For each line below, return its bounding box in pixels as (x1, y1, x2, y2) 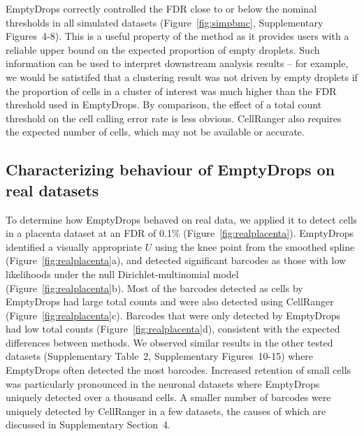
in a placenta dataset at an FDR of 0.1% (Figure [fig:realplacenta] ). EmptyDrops (6, 226, 354, 240)
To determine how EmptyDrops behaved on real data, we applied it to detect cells (6, 212, 358, 226)
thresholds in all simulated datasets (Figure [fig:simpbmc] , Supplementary (6, 15, 323, 29)
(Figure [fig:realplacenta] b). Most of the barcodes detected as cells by (6, 280, 303, 295)
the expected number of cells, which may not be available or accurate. (6, 124, 305, 139)
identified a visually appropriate (6, 239, 143, 254)
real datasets (6, 179, 99, 201)
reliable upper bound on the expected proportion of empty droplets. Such (6, 42, 320, 57)
